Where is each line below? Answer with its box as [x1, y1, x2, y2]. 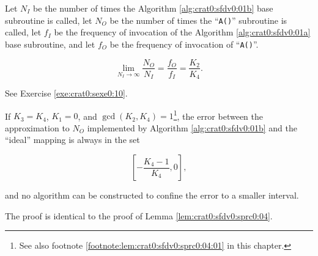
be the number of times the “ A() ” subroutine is [109, 13, 287, 26]
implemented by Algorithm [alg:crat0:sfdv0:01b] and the [87, 121, 297, 134]
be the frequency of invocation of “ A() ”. [109, 37, 259, 50]
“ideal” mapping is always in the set [5, 133, 140, 146]
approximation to [5, 121, 70, 134]
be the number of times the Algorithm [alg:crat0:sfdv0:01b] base [33, 2, 273, 14]
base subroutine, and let [5, 37, 95, 50]
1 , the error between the [173, 108, 264, 122]
